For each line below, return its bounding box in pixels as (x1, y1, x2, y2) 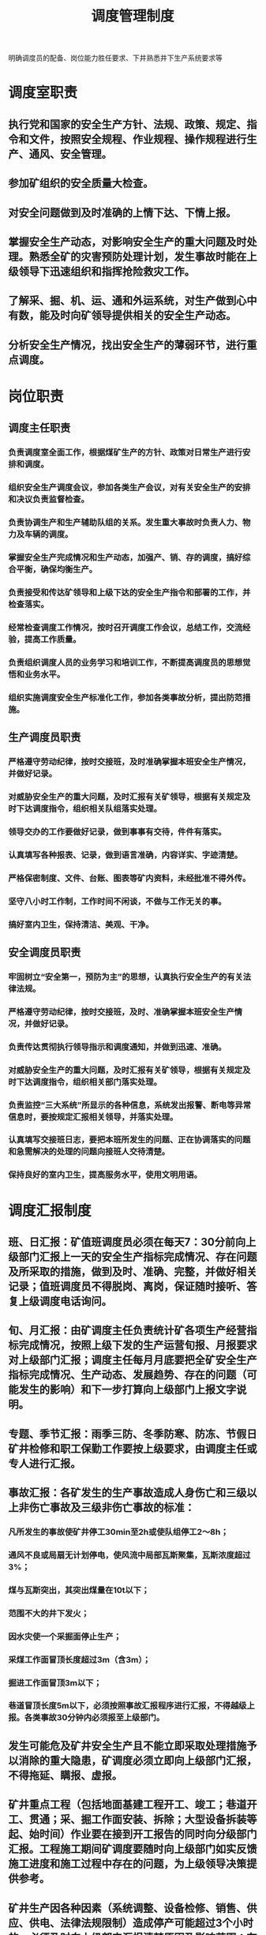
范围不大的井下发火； (8, 1607, 89, 1618)
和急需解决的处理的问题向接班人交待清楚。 (8, 1146, 170, 1157)
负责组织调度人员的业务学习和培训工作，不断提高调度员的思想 (8, 657, 243, 668)
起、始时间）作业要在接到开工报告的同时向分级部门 (8, 1828, 257, 1841)
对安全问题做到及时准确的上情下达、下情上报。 (8, 206, 237, 219)
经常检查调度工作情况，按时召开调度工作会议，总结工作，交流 (8, 621, 243, 632)
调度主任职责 (8, 422, 71, 435)
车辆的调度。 (24, 529, 73, 540)
